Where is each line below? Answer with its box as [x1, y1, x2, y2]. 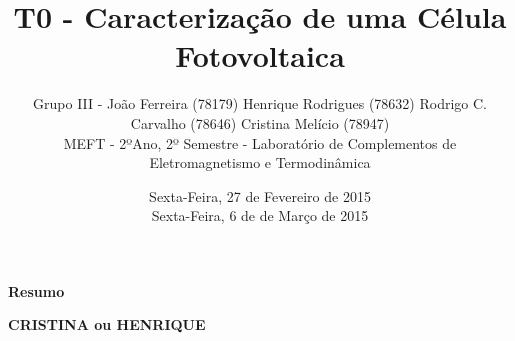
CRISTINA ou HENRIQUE [8, 314, 206, 335]
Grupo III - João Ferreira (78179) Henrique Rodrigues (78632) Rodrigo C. [33, 93, 487, 114]
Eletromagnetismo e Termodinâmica [149, 152, 371, 173]
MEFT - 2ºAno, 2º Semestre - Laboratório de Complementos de [63, 132, 457, 153]
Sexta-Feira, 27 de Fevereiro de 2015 [149, 185, 371, 206]
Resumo [8, 280, 65, 301]
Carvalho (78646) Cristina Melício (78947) [130, 112, 390, 133]
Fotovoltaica [175, 35, 345, 76]
